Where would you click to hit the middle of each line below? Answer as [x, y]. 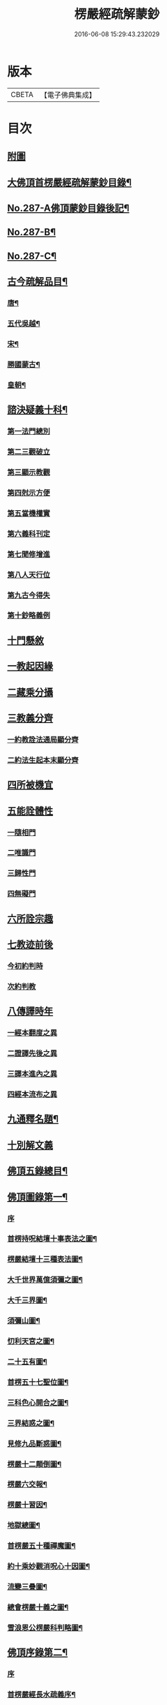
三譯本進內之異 [32, 1074]
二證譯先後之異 [32, 1053]
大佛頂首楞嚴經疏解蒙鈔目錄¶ [70, 182]
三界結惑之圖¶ [31, 1423]
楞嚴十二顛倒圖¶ [34, 1464]
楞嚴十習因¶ [27, 1505]
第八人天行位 [29, 574]
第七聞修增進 [29, 554]
